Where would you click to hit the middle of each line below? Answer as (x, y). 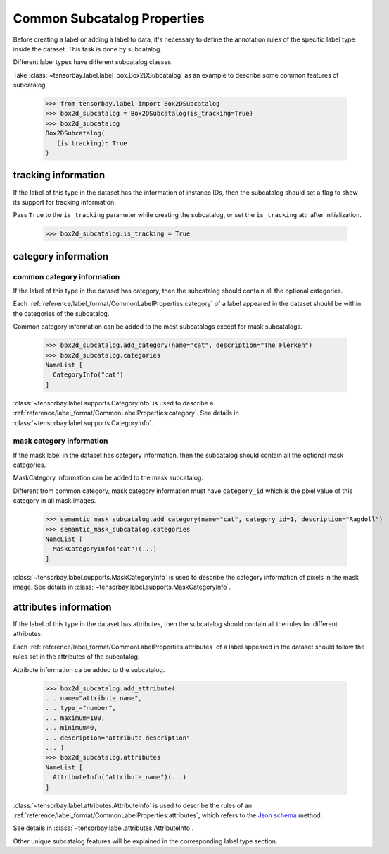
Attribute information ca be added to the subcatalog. (89, 669)
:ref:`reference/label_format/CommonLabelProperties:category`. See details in (126, 413)
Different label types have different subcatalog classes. (93, 62)
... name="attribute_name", (94, 699)
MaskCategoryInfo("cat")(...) (105, 549)
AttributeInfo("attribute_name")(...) (120, 777)
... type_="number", (81, 708)
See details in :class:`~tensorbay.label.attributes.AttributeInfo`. (103, 828)
